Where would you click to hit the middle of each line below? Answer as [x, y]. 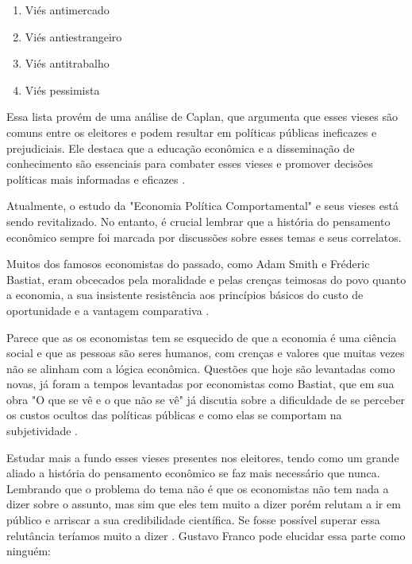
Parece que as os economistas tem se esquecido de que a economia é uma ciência [202, 337]
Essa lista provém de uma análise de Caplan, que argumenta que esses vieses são [202, 117]
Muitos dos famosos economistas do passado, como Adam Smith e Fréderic [188, 264]
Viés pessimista [62, 89]
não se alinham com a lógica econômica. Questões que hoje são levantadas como [201, 368]
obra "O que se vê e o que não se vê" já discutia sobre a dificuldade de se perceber [206, 399]
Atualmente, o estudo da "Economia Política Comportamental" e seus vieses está [202, 206]
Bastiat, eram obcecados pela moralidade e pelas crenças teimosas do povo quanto [206, 279]
